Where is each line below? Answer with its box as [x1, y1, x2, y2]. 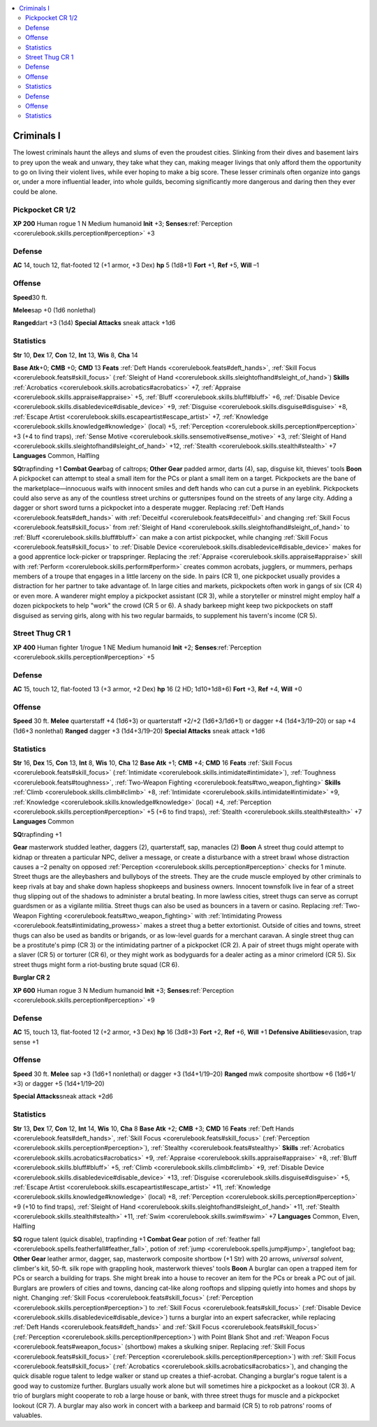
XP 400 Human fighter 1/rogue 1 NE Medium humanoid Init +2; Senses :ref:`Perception [13, 643, 262, 652]
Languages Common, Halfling [13, 452, 100, 460]
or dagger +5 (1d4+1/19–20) [24, 1080, 105, 1088]
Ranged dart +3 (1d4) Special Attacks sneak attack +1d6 [13, 319, 176, 327]
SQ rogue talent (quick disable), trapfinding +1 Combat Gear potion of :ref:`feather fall [13, 1235, 260, 1243]
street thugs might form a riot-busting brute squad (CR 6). [13, 960, 179, 968]
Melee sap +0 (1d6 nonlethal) [13, 306, 96, 314]
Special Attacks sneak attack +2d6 [13, 1092, 113, 1100]
